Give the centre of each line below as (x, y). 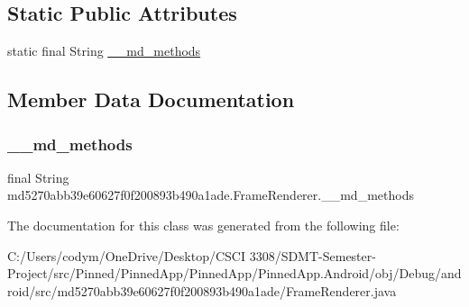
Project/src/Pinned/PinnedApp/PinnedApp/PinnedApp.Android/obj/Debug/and (234, 273)
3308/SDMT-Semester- (313, 255)
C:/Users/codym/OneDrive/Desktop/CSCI (126, 255)
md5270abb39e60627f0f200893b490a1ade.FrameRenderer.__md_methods (211, 195)
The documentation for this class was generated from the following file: (203, 225)
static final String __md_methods (104, 51)
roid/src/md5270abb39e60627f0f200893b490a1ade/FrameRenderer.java (202, 290)
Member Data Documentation (151, 99)
